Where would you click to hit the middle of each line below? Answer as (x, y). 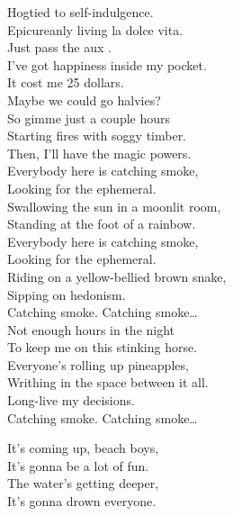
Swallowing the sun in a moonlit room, (114, 206)
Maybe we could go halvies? (84, 100)
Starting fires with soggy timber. (97, 136)
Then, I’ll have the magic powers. (99, 153)
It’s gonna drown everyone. (82, 501)
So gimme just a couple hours (89, 118)
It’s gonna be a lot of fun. (78, 465)
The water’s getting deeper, (83, 483)
